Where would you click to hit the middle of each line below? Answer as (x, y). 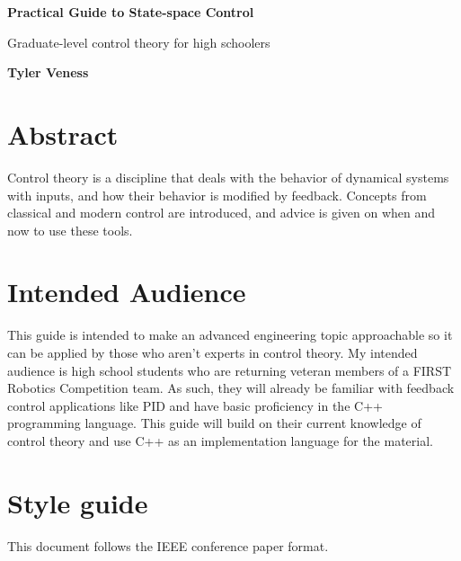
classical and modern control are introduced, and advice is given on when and (222, 213)
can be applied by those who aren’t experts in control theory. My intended (213, 352)
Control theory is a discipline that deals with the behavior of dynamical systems (228, 177)
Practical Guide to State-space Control (131, 12)
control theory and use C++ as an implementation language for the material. (220, 440)
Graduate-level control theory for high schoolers (139, 42)
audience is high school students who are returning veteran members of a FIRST (230, 370)
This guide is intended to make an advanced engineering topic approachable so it (230, 335)
